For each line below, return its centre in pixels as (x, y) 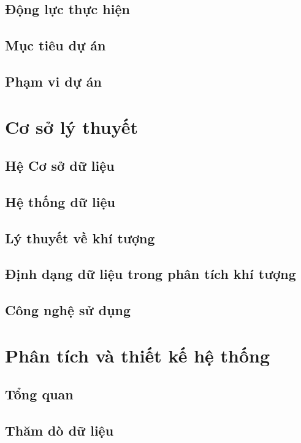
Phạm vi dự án (54, 81)
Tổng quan (39, 394)
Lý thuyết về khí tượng (80, 237)
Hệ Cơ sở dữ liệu (60, 166)
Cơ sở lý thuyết (72, 126)
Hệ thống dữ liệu (60, 201)
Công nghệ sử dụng (68, 310)
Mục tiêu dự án (55, 45)
